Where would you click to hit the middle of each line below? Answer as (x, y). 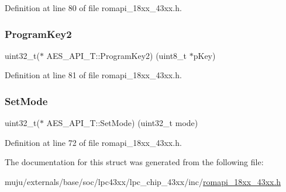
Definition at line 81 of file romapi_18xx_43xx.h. (93, 75)
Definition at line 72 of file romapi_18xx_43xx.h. (93, 142)
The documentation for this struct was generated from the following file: (134, 162)
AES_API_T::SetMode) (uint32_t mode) (122, 123)
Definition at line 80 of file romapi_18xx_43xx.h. (93, 8)
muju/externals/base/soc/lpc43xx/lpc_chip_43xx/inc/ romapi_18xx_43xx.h (143, 181)
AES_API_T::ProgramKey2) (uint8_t (117, 55)
